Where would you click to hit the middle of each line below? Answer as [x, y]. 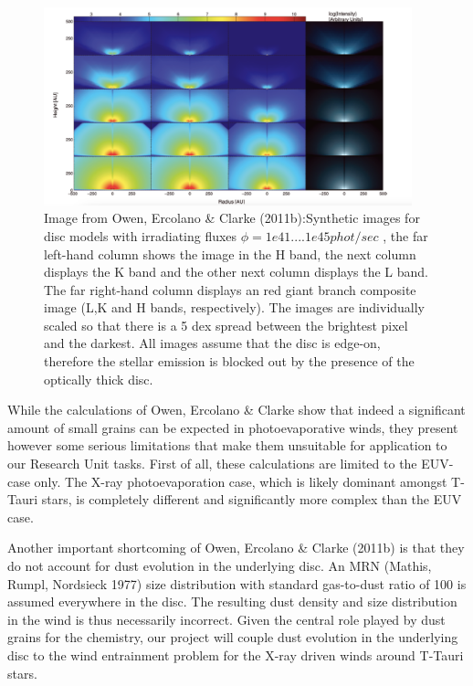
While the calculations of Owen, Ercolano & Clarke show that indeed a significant [236, 410]
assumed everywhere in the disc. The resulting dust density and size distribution [232, 602]
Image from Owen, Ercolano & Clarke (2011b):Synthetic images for [232, 218]
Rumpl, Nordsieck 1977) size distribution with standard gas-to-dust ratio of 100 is [237, 583]
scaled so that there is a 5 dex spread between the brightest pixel [226, 325]
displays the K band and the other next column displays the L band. [236, 272]
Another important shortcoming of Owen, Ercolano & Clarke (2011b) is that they [236, 548]
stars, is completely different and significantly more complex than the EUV [252, 499]
